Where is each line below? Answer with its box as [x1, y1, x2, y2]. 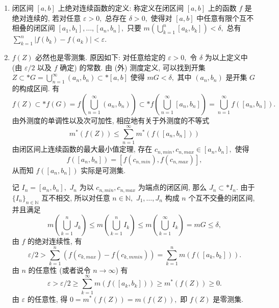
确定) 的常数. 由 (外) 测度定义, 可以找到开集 [60, 62, 206, 72]
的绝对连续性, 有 [28, 236, 82, 246]
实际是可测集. [81, 164, 126, 175]
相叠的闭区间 [12, 22, 55, 33]
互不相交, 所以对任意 [41, 192, 110, 203]
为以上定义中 [205, 51, 248, 62]
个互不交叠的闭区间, [188, 192, 255, 203]
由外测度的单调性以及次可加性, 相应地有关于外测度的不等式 [12, 115, 210, 125]
